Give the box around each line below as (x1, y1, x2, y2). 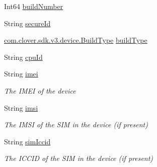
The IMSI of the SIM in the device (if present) (4, 119, 148, 130)
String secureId (4, 18, 51, 28)
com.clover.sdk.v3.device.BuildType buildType (4, 35, 147, 45)
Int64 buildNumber (4, 1, 63, 11)
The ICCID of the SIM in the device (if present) (4, 153, 153, 163)
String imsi (4, 102, 38, 113)
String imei (4, 68, 38, 79)
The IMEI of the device (4, 85, 76, 96)
